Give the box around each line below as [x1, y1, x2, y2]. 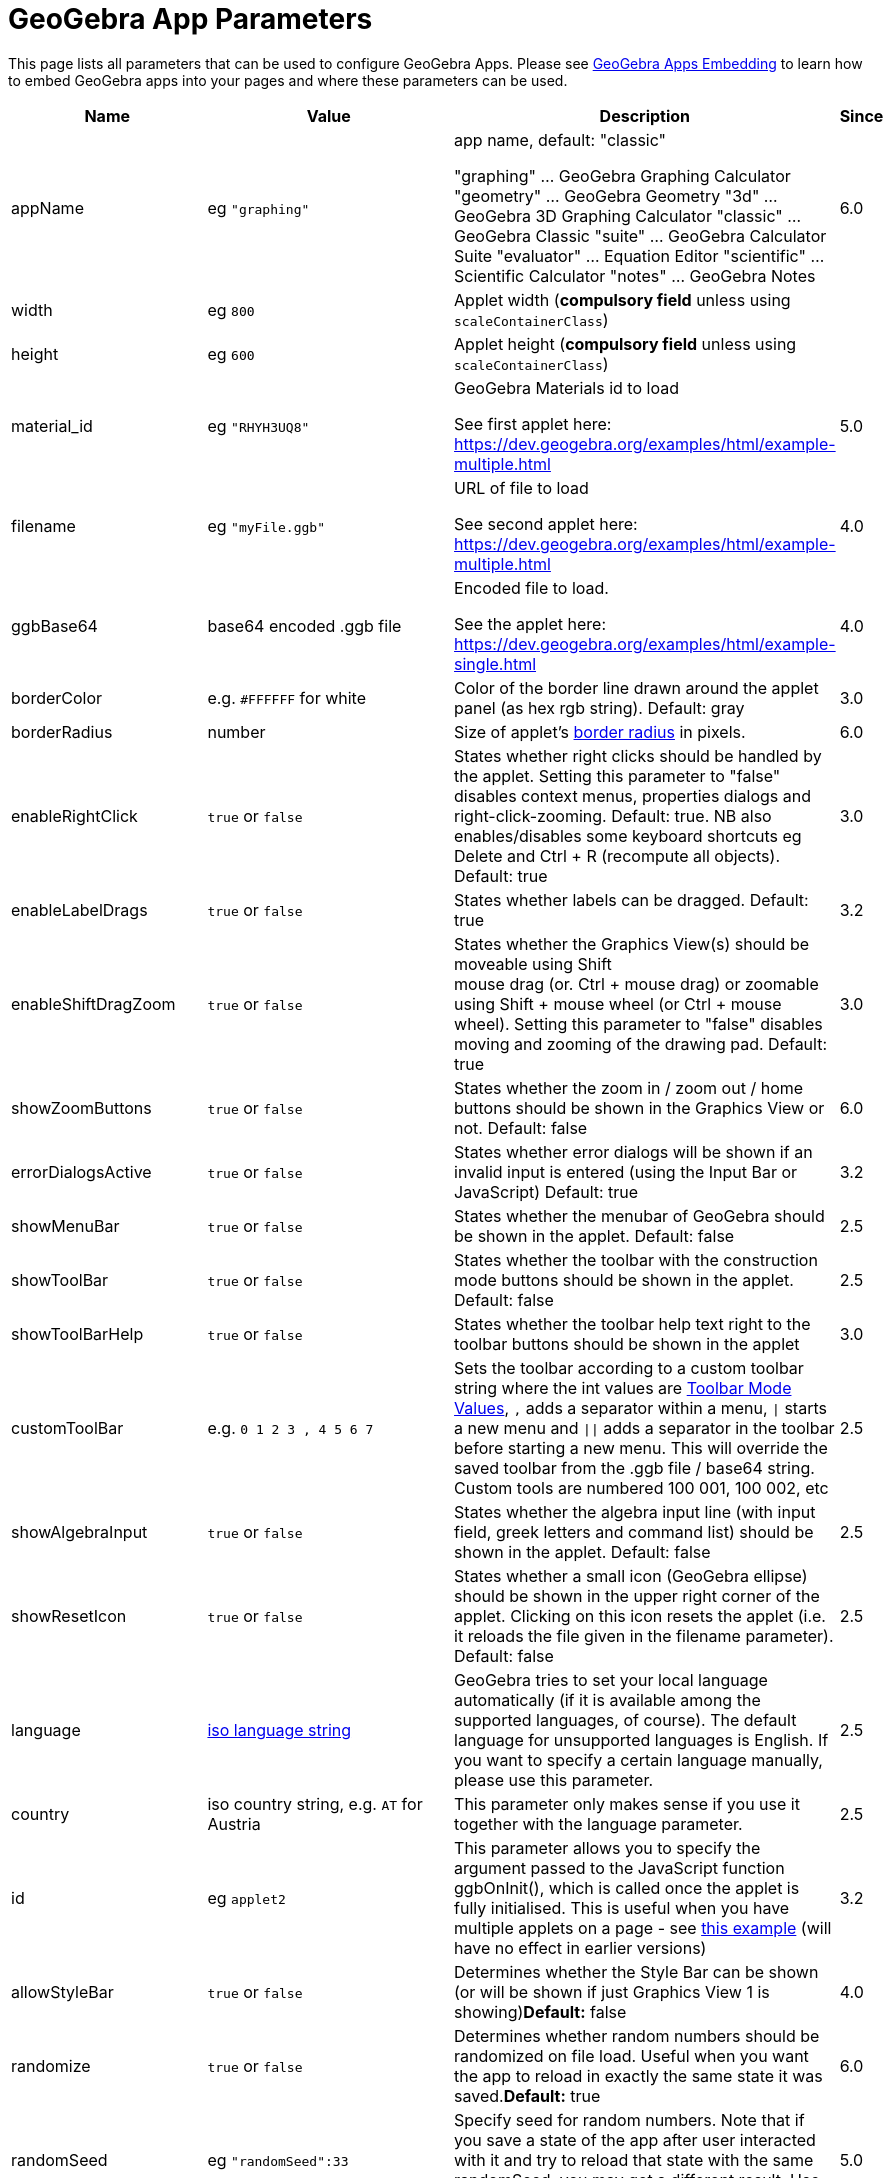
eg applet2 [207, 1887, 286, 1908]
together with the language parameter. [454, 1813, 743, 1834]
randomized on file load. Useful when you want [454, 2045, 809, 2066]
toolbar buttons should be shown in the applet [454, 1333, 800, 1354]
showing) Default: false [454, 2001, 627, 2022]
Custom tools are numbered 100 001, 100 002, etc [454, 1477, 829, 1498]
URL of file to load [454, 477, 589, 498]
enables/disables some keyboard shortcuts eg [454, 825, 802, 846]
